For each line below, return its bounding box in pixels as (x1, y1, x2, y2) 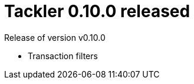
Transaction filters (28, 50, 98, 61)
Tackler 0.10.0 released (4, 1, 190, 21)
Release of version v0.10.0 (4, 32, 106, 43)
